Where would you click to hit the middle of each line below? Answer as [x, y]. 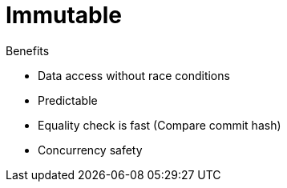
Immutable [64, 15]
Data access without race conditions [134, 75]
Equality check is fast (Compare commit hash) [160, 125]
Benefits [28, 50]
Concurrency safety [90, 150]
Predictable [68, 100]
